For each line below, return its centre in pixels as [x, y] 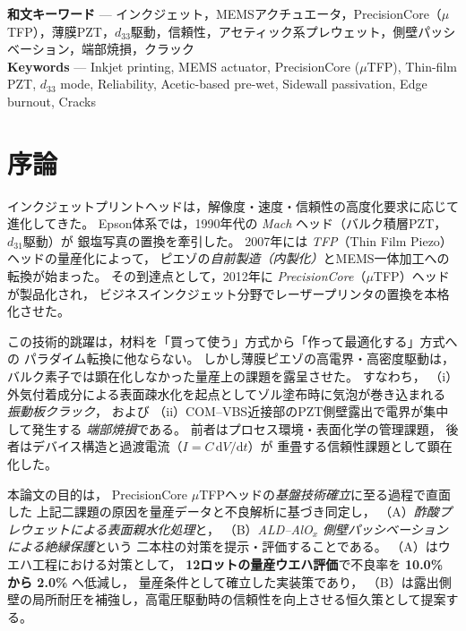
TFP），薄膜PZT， [61, 31]
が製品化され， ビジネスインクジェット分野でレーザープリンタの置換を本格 [229, 293]
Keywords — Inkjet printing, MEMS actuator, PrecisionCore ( [184, 66]
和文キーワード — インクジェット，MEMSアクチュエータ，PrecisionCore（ [224, 13]
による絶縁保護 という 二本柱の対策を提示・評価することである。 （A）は [223, 546]
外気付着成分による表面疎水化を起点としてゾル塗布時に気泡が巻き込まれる [227, 393]
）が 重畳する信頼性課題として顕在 [350, 446]
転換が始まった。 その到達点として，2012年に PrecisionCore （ [187, 276]
